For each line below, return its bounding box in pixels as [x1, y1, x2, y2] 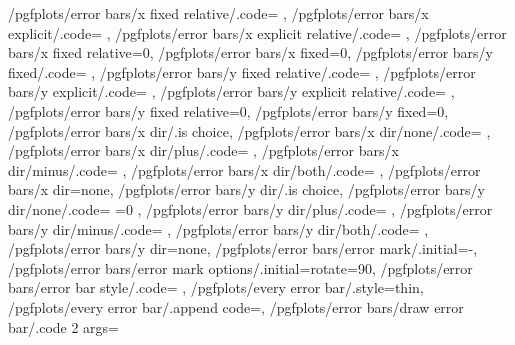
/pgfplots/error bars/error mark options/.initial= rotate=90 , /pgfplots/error [8, 257, 473, 278]
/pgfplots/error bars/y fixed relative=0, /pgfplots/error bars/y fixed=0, [8, 100, 449, 121]
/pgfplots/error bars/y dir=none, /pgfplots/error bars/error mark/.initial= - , [8, 238, 478, 259]
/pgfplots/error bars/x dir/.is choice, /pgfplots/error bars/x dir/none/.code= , [8, 120, 491, 141]
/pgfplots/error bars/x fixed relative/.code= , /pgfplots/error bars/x [8, 3, 429, 23]
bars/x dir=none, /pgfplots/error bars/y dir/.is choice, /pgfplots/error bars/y [8, 179, 485, 200]
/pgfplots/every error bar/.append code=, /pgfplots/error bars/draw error [8, 296, 464, 317]
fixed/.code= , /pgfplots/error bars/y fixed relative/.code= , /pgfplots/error [8, 61, 476, 82]
